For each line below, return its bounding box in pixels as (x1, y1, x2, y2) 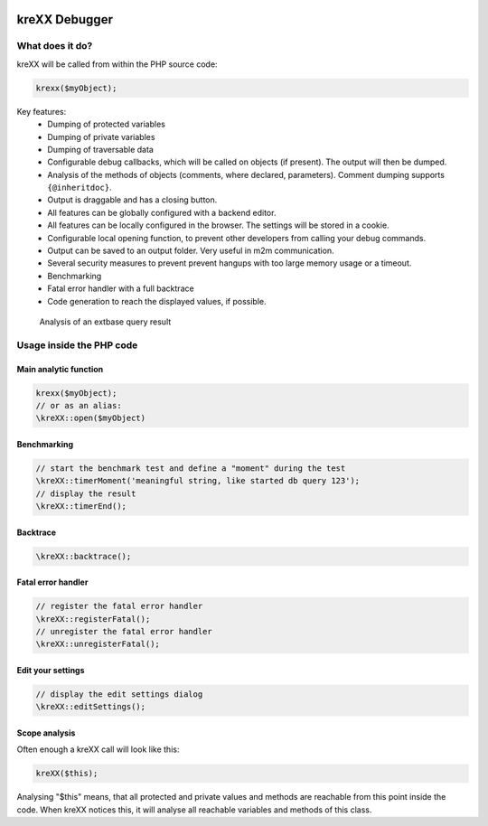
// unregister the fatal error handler (35, 626, 212, 636)
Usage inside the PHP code (16, 339, 138, 352)
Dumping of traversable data (47, 144, 154, 155)
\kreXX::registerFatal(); (35, 614, 151, 624)
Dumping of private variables (47, 131, 155, 142)
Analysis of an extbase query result (39, 316, 172, 327)
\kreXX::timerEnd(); (35, 502, 127, 512)
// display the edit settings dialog (35, 689, 203, 699)
